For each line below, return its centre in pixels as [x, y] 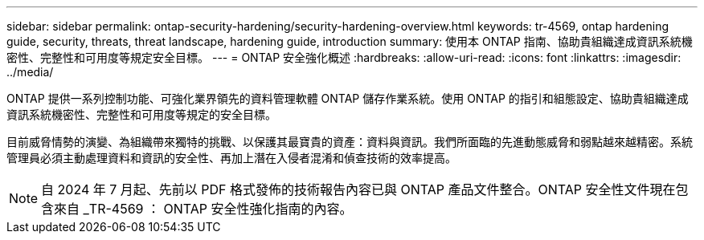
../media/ [30, 72]
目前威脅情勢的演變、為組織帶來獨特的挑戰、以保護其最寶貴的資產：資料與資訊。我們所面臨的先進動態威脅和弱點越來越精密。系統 [350, 142]
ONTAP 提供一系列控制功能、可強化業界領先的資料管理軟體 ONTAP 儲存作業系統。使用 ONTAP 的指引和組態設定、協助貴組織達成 [348, 98]
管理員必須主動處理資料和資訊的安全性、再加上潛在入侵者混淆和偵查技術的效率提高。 [231, 158]
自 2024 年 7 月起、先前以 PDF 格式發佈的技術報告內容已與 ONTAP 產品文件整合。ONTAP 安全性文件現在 [358, 189]
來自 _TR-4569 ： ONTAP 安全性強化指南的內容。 [203, 209]
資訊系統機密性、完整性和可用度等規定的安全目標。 [141, 114]
